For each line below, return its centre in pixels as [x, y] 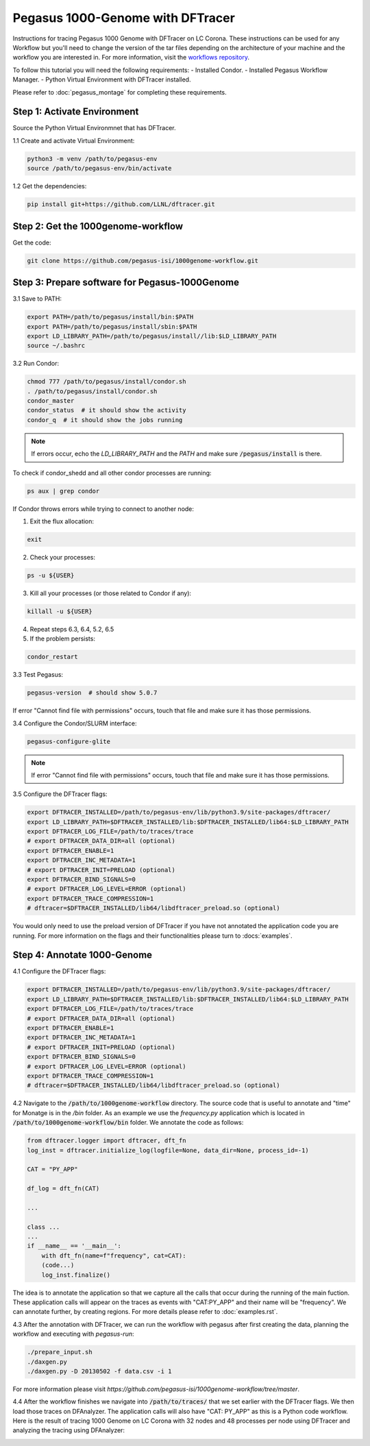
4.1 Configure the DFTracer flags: [59, 971]
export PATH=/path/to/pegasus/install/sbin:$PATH [112, 326]
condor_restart [52, 657]
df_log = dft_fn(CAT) [63, 1189]
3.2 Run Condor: [36, 364]
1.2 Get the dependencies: [50, 186]
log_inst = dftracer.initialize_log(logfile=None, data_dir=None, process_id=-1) [168, 1150]
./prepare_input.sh [60, 1352]
